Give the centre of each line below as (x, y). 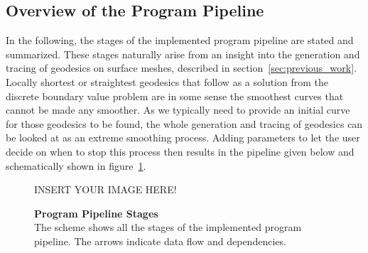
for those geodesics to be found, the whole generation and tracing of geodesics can (184, 123)
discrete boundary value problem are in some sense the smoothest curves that (175, 96)
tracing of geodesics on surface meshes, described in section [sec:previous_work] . (181, 68)
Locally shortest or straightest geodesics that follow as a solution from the (167, 81)
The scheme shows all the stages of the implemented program (168, 227)
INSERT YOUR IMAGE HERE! (105, 189)
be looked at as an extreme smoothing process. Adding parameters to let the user (183, 138)
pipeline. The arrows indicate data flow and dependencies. (160, 241)
